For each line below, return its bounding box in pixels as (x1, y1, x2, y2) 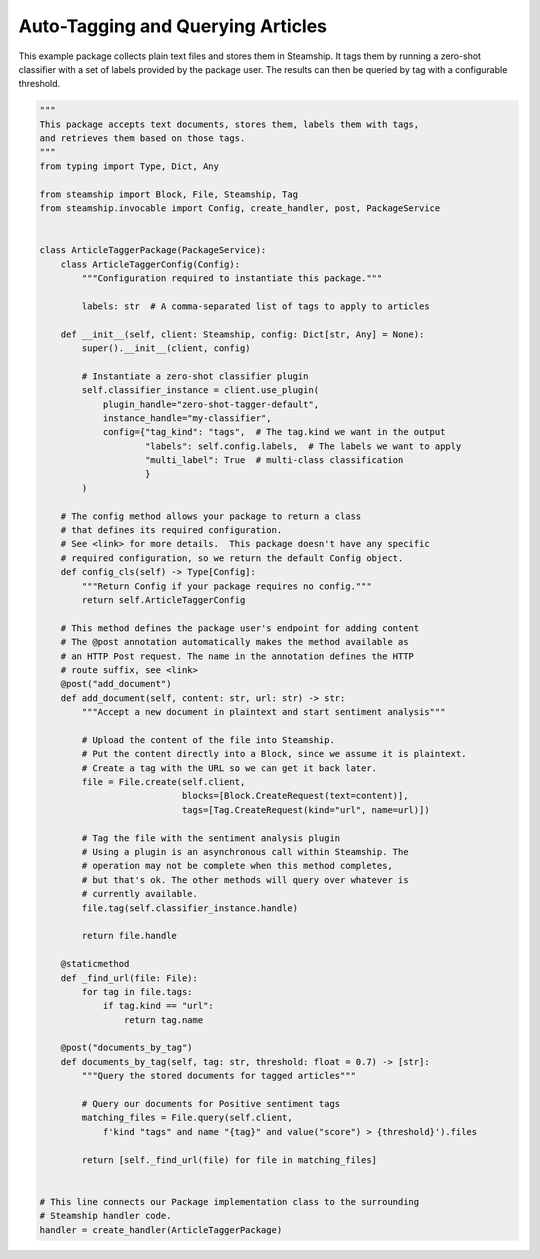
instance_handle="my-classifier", (102, 412, 272, 424)
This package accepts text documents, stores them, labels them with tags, (39, 118, 420, 130)
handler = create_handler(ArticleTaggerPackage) (39, 1224, 283, 1235)
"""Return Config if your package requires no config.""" (81, 580, 372, 592)
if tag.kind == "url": (102, 1000, 214, 1012)
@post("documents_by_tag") (60, 1042, 194, 1054)
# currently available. (81, 888, 199, 900)
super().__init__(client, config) (81, 342, 251, 354)
